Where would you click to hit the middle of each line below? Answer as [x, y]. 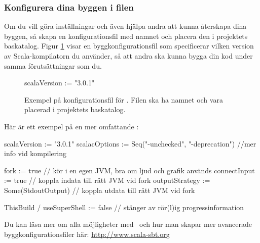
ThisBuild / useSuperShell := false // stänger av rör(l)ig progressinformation [124, 207]
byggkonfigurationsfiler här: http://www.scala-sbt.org [87, 234]
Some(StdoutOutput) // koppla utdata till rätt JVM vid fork [100, 190]
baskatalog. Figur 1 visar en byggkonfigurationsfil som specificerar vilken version [129, 46]
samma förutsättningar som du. [53, 65]
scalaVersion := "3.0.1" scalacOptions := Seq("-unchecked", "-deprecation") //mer [130, 143]
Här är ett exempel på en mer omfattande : [71, 126]
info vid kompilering [35, 153]
